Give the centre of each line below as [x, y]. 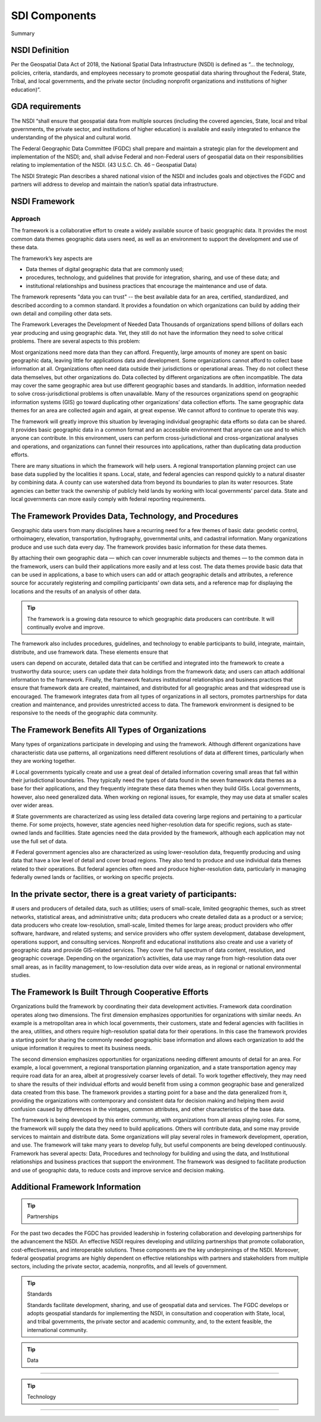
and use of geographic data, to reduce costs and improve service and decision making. [118, 1170]
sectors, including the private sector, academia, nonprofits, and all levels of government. [119, 1266]
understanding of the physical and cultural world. [71, 138]
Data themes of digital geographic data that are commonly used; [105, 269]
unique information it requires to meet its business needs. [81, 1048]
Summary [23, 33]
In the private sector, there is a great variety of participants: [124, 894]
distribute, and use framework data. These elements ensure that [90, 652]
